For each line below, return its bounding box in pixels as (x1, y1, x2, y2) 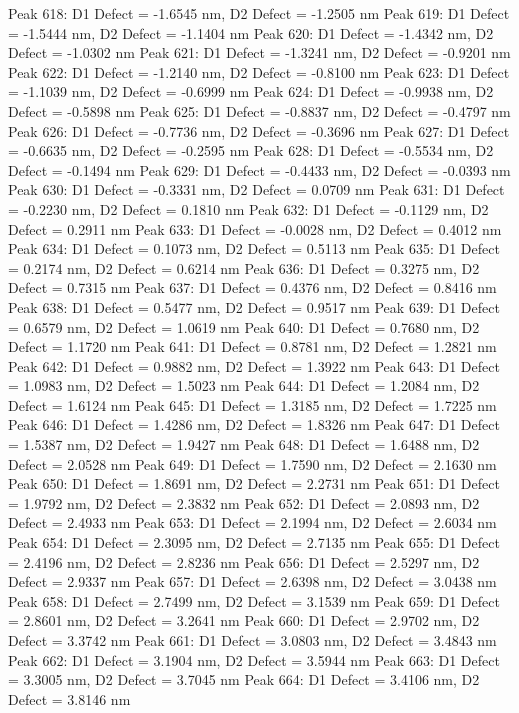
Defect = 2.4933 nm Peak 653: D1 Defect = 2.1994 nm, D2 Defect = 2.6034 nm (8, 512, 497, 533)
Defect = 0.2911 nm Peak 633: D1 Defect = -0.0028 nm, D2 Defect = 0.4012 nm (8, 218, 502, 239)
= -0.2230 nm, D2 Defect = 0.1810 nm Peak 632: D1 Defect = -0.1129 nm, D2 (8, 198, 489, 219)
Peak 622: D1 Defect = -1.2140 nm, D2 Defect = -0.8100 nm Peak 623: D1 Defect (8, 61, 510, 82)
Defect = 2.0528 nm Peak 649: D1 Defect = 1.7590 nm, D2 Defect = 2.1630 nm (8, 453, 497, 474)
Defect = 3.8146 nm (8, 688, 131, 709)
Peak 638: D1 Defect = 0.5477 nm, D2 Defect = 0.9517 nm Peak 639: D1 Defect (8, 296, 500, 317)
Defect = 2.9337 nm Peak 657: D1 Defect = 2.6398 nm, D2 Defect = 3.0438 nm (8, 571, 497, 592)
